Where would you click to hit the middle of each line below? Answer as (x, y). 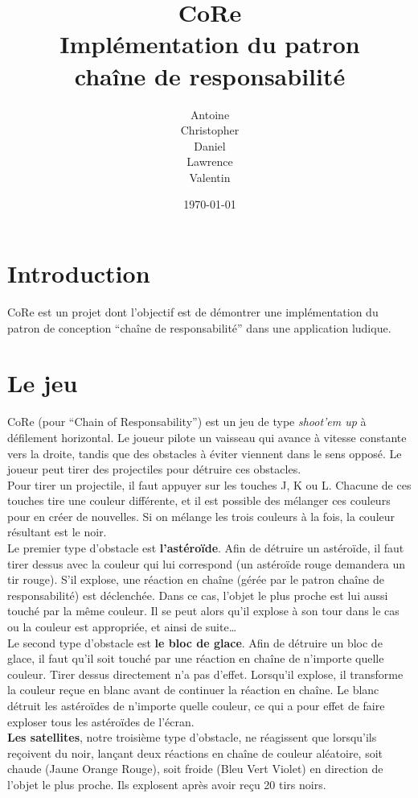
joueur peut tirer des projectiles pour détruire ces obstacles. (154, 469)
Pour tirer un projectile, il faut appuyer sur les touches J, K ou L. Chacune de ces (209, 484)
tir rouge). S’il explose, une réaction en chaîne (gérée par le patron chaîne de (196, 579)
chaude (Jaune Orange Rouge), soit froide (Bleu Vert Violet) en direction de (195, 769)
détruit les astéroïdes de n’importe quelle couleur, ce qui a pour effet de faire (196, 705)
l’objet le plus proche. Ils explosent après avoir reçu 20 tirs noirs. (167, 784)
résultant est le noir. (57, 532)
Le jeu (43, 383)
